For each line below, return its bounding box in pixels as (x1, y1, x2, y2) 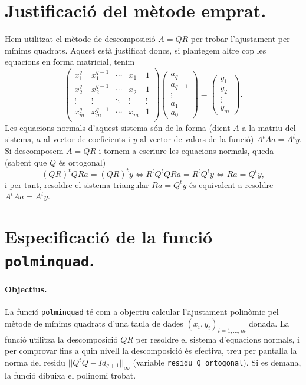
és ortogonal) (58, 156, 106, 168)
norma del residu (5, 356, 65, 368)
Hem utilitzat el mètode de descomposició (5, 32, 156, 45)
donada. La (248, 317, 289, 330)
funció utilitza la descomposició (5, 333, 118, 345)
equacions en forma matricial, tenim (5, 55, 135, 68)
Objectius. (5, 283, 47, 295)
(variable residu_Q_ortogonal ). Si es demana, (133, 356, 301, 368)
